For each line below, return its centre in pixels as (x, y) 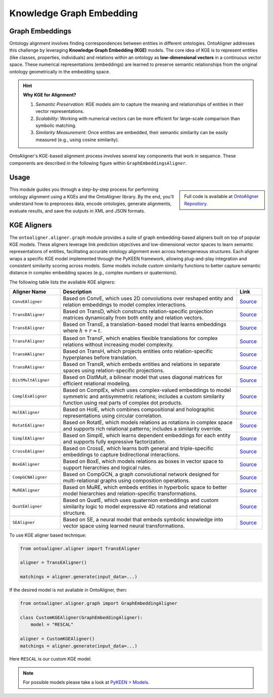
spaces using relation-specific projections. (114, 371)
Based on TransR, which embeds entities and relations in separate (142, 364)
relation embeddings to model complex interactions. (125, 305)
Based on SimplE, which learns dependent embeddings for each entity (147, 435)
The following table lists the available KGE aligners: (62, 282)
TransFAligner (29, 341)
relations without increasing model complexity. (118, 344)
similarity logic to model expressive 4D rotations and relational (137, 506)
